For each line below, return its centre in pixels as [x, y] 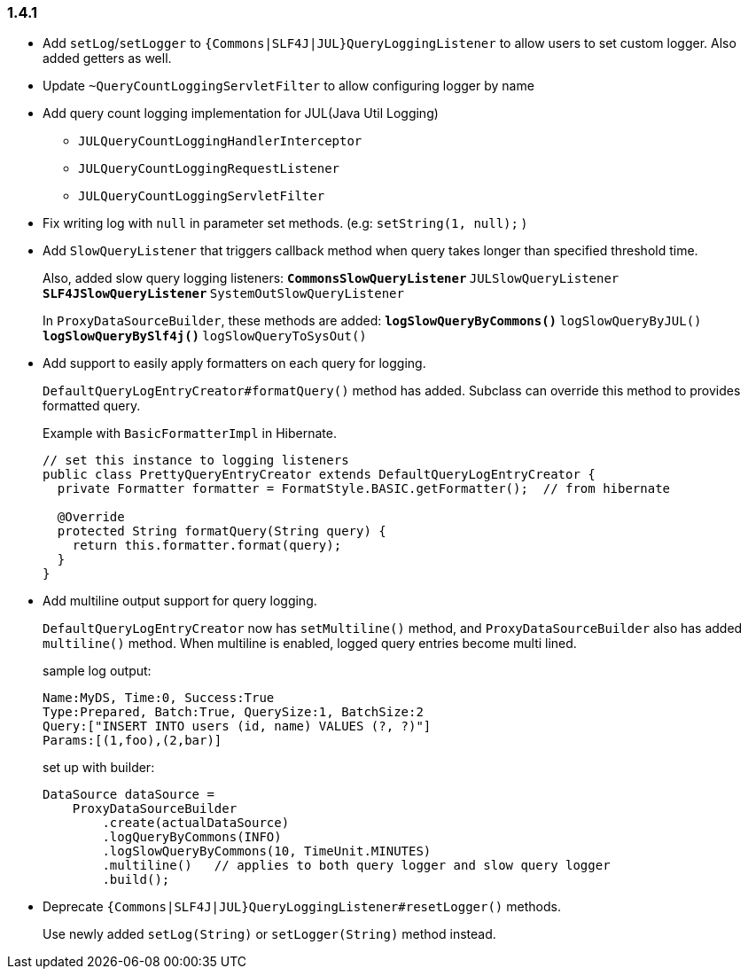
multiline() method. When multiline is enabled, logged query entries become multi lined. [310, 644]
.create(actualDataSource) [196, 823]
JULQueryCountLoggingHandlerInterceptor [220, 141]
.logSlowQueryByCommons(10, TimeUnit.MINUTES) [267, 851]
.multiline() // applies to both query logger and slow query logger [356, 866]
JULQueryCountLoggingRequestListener [209, 169]
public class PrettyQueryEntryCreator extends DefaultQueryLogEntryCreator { [319, 475]
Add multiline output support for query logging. [180, 601]
